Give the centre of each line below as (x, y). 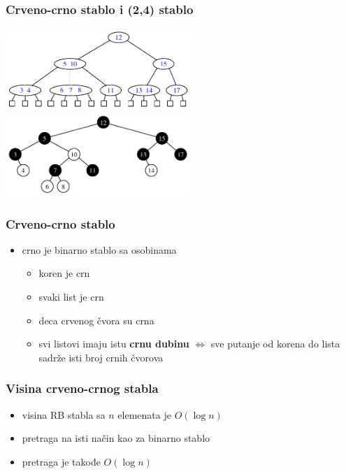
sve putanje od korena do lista (275, 344)
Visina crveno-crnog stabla (82, 388)
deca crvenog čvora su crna (96, 320)
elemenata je (144, 414)
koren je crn (64, 273)
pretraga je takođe (61, 461)
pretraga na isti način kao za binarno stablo (116, 438)
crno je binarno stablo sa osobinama (99, 249)
